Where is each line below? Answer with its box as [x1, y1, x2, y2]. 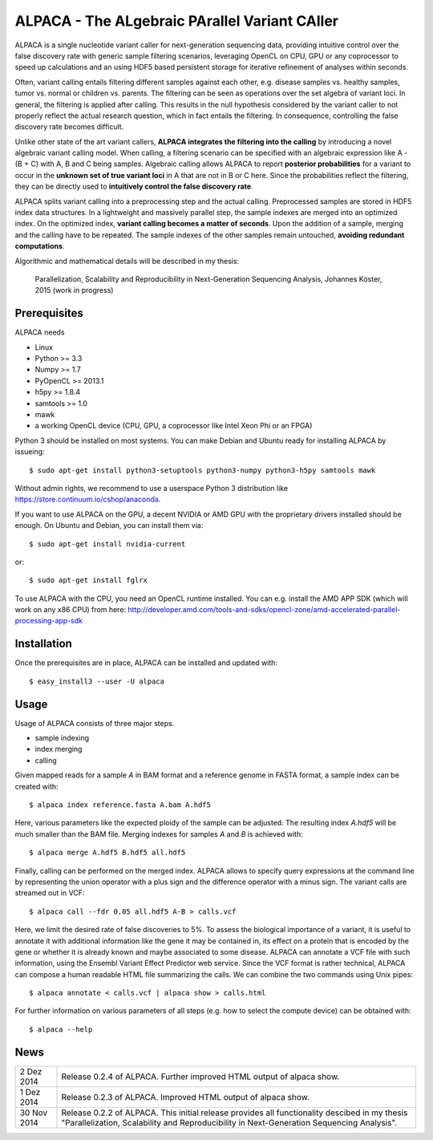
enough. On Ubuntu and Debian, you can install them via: [14, 521, 204, 530]
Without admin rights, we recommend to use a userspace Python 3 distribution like [14, 483, 289, 493]
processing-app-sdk [14, 616, 83, 626]
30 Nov [19, 1107, 48, 1118]
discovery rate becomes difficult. [14, 122, 124, 132]
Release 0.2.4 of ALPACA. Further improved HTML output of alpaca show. [61, 1071, 340, 1082]
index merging [34, 744, 83, 754]
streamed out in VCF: [14, 888, 85, 898]
